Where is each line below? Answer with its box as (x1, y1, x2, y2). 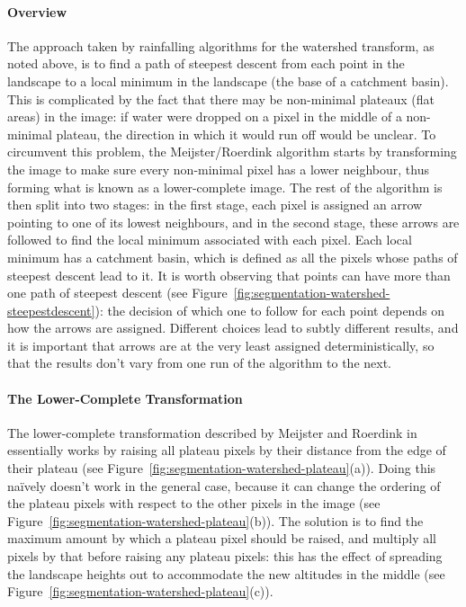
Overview (7, 2, 67, 21)
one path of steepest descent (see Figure (7, 283, 228, 302)
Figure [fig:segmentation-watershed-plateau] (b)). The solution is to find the (7, 511, 424, 530)
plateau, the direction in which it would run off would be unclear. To (56, 124, 436, 143)
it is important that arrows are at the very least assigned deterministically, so (7, 335, 435, 354)
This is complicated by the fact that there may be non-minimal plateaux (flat (7, 89, 435, 108)
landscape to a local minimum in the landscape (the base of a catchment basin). (7, 71, 449, 90)
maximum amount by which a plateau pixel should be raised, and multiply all (7, 529, 437, 548)
